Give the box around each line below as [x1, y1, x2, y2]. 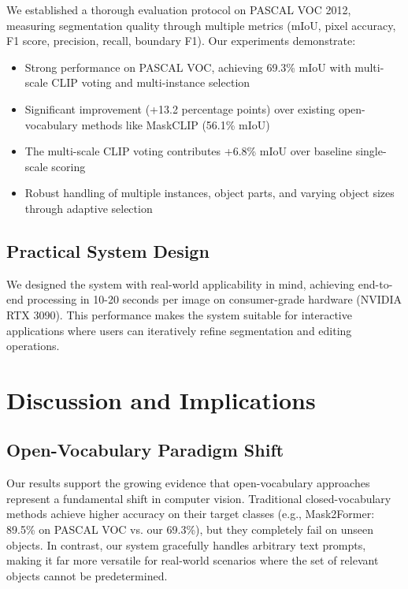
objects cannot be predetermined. [6, 567, 168, 583]
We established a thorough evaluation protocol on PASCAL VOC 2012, [6, 2, 351, 17]
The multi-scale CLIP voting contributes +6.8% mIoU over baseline [24, 143, 353, 159]
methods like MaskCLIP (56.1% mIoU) [81, 116, 270, 132]
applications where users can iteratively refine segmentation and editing [6, 322, 352, 338]
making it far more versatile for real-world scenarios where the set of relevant [6, 552, 379, 568]
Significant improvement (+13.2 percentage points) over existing [24, 100, 336, 117]
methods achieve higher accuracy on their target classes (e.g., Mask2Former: [6, 505, 375, 522]
